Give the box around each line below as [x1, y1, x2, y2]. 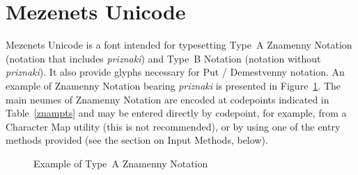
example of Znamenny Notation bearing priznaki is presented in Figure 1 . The [6, 78, 341, 92]
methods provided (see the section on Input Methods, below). [6, 133, 268, 147]
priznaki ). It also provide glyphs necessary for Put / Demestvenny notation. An [6, 65, 345, 79]
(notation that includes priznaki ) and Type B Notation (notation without [6, 51, 321, 65]
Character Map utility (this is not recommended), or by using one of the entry [6, 119, 341, 133]
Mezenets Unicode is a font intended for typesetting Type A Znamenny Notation [6, 37, 352, 52]
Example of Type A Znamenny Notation [33, 156, 208, 170]
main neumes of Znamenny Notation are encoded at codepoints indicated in [6, 92, 329, 106]
